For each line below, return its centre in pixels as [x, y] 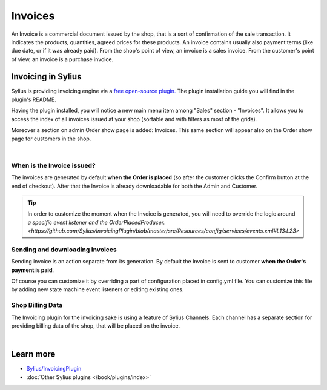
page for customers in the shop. [51, 139]
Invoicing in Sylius [46, 77]
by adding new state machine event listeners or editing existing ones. [97, 289]
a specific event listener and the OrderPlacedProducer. [96, 222]
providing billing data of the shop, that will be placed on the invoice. [96, 326]
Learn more [33, 354]
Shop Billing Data [37, 305]
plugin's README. [34, 99]
